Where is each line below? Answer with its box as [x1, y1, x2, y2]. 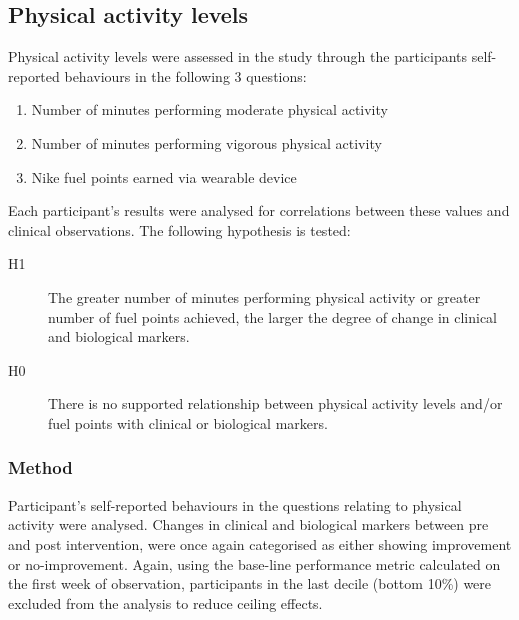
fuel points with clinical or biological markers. [48, 412, 328, 433]
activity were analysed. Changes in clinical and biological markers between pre [8, 514, 489, 535]
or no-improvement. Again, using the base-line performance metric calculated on [8, 553, 501, 574]
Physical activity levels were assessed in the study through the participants [8, 46, 468, 67]
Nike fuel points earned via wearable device [31, 166, 297, 187]
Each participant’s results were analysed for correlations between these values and [8, 200, 510, 221]
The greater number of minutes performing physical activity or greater [48, 286, 481, 307]
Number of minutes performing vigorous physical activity [31, 132, 382, 153]
